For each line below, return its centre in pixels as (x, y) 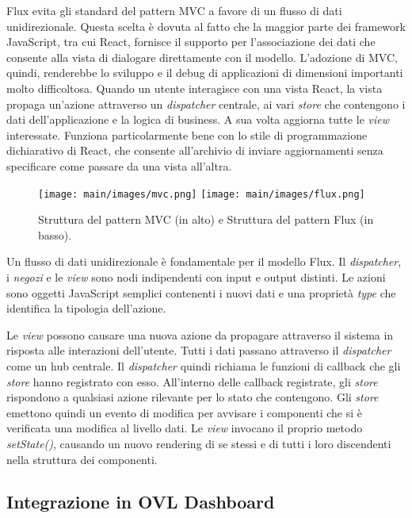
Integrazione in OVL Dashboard (141, 502)
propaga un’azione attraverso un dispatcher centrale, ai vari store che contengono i (206, 104)
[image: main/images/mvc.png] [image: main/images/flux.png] (202, 194)
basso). (55, 234)
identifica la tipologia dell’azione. (86, 308)
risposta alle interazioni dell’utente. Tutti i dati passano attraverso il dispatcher (199, 350)
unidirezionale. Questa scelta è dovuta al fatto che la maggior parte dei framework (206, 26)
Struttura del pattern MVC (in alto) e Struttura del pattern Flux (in (206, 219)
